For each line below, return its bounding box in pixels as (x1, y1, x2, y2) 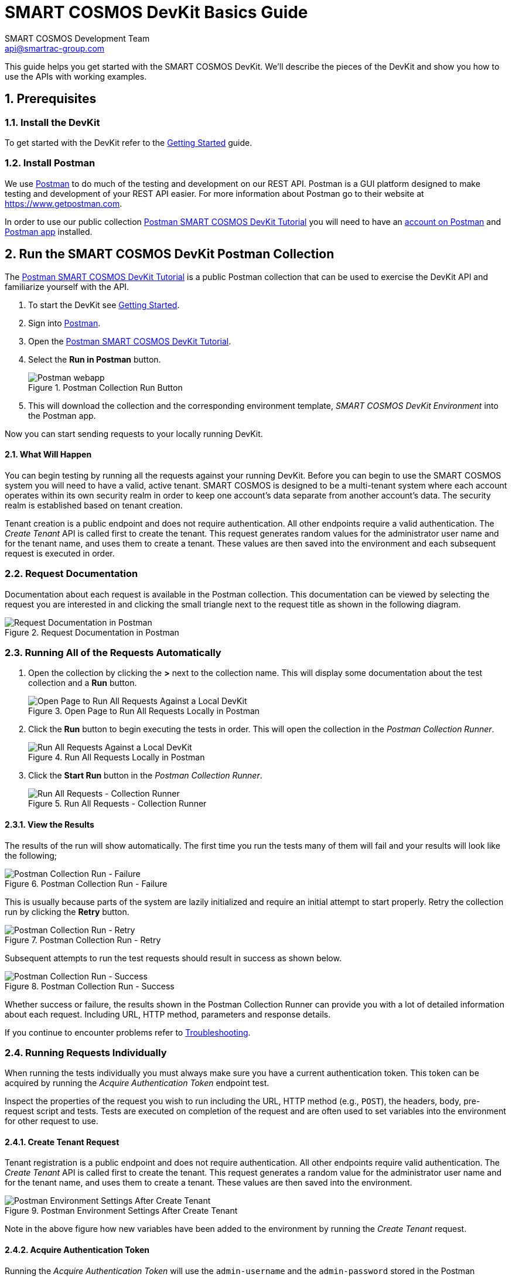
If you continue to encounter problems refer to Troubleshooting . (5, 1027, 251, 1037)
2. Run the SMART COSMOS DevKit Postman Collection (5, 247, 334, 262)
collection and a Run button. (28, 678, 137, 688)
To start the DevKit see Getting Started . (28, 299, 180, 310)
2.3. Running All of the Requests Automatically (5, 646, 221, 658)
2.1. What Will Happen (5, 449, 92, 460)
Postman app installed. (5, 226, 93, 237)
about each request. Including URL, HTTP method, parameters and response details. (5, 1009, 331, 1019)
